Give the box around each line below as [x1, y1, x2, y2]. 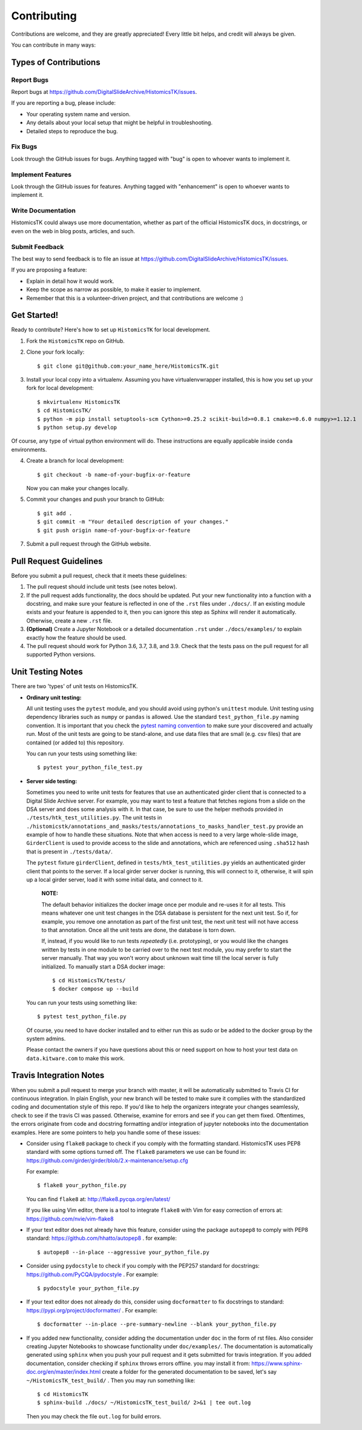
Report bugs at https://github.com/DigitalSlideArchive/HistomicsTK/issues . [11, 88, 197, 96]
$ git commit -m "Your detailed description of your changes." [37, 518, 229, 525]
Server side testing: [26, 777, 77, 784]
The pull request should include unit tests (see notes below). [26, 583, 177, 591]
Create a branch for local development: [26, 457, 124, 465]
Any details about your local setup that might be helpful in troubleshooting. [26, 119, 213, 127]
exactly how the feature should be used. [26, 634, 127, 641]
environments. [11, 446, 47, 453]
